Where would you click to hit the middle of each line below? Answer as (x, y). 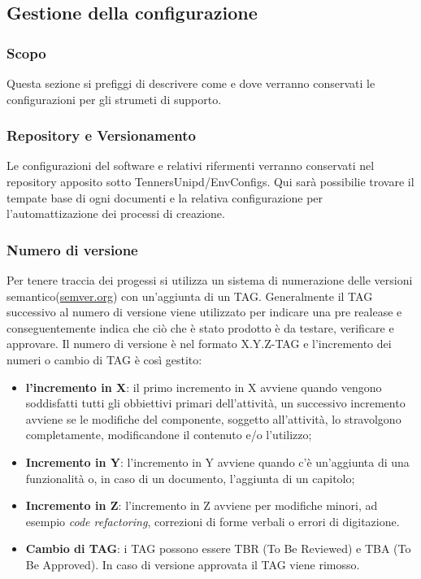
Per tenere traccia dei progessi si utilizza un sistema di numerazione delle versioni (210, 280)
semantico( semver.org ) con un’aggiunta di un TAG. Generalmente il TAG (190, 296)
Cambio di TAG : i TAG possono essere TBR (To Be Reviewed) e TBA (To (218, 549)
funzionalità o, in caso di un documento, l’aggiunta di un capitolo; (190, 478)
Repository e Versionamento (101, 135)
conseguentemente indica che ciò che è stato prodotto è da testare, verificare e (200, 327)
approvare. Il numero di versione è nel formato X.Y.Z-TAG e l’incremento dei (199, 344)
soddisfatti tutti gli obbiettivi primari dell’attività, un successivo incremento (215, 403)
